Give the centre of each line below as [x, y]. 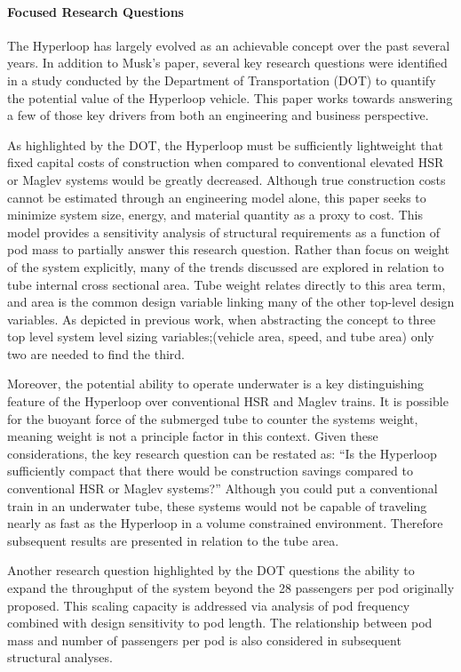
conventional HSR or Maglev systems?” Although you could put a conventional [223, 488]
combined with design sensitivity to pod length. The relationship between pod [220, 623]
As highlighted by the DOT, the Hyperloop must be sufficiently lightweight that [225, 144]
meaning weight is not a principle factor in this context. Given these [193, 436]
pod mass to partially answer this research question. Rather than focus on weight [228, 249]
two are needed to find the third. [96, 353]
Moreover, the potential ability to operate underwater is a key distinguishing [216, 384]
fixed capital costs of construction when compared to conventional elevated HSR [226, 162]
